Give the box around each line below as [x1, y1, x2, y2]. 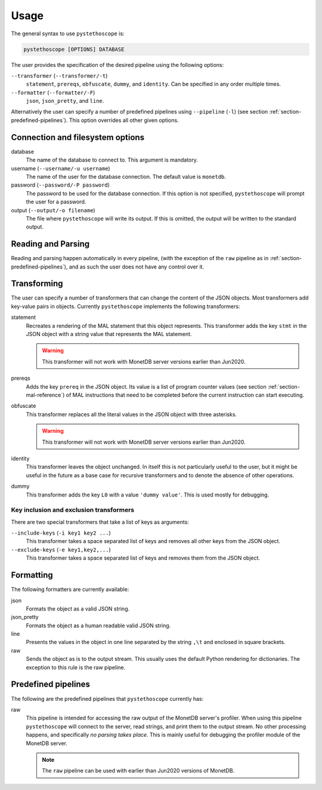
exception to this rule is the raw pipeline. [26, 664, 126, 671]
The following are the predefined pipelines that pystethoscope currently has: [11, 695, 204, 702]
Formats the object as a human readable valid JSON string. [26, 622, 171, 629]
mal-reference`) [26, 392, 65, 398]
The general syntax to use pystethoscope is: [11, 30, 125, 37]
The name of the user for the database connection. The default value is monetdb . [26, 173, 227, 180]
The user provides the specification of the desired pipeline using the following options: [11, 61, 224, 68]
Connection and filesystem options [11, 132, 145, 142]
